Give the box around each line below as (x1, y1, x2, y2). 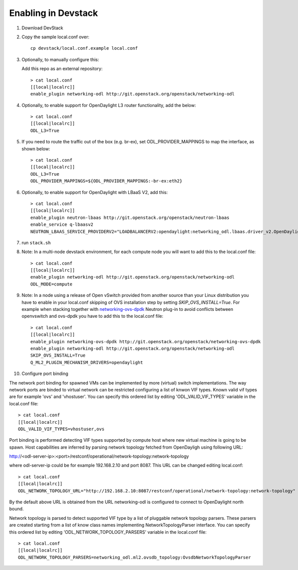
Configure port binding (21, 371, 69, 377)
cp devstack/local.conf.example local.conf (30, 45, 138, 51)
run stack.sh (21, 239, 51, 246)
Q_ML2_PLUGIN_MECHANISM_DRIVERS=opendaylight (30, 360, 144, 365)
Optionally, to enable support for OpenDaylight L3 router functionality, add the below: (21, 102, 196, 108)
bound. (9, 506, 24, 512)
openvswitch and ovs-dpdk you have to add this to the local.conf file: (21, 313, 163, 319)
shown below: (21, 146, 51, 152)
